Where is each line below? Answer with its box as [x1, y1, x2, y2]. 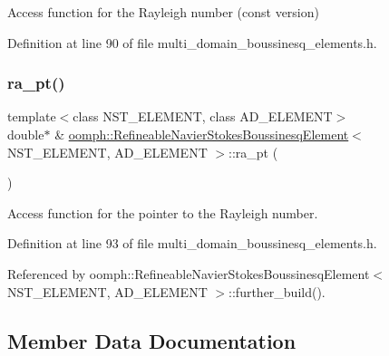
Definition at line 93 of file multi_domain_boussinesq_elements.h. [7, 234, 377, 253]
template [7, 107, 56, 126]
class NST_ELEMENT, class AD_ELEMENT [73, 107, 333, 126]
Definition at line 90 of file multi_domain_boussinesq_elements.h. [7, 33, 377, 52]
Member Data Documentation [7, 326, 297, 354]
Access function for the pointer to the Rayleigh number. [7, 203, 318, 222]
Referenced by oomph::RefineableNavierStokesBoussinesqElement [7, 264, 370, 283]
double [7, 125, 44, 143]
